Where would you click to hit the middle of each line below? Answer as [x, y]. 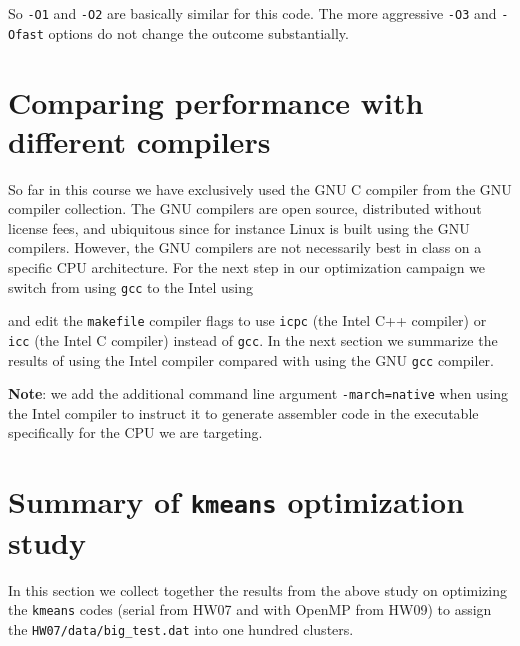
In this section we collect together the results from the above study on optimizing [258, 589]
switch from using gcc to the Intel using [130, 286]
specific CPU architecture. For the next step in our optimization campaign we [247, 267]
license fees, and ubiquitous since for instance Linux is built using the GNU [239, 227]
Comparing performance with [216, 101]
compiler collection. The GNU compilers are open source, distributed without [245, 208]
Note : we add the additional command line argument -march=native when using [258, 393]
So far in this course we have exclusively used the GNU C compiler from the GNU [260, 188]
